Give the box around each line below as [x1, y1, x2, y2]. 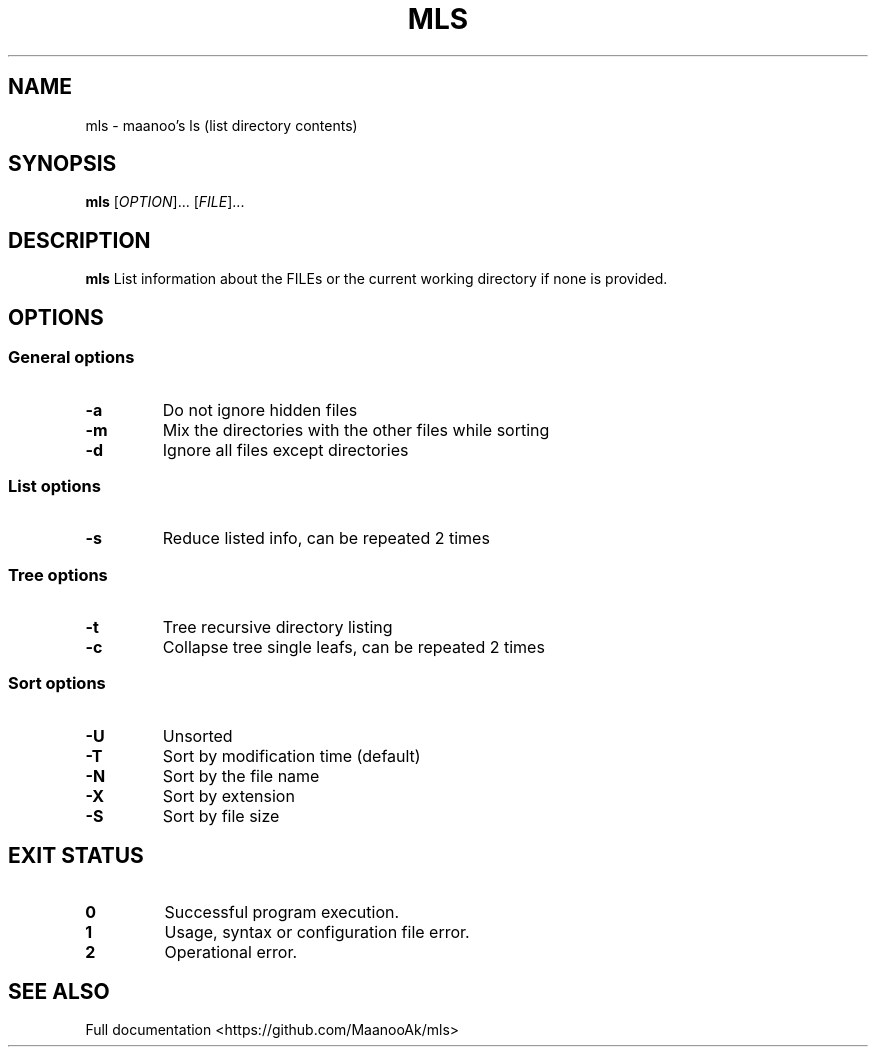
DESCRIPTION [8, 227, 151, 253]
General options [8, 347, 135, 368]
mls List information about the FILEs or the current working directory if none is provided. [85, 270, 668, 288]
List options [8, 475, 101, 496]
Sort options [8, 673, 106, 694]
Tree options [8, 564, 108, 585]
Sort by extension [162, 785, 295, 806]
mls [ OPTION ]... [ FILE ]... [85, 193, 245, 211]
